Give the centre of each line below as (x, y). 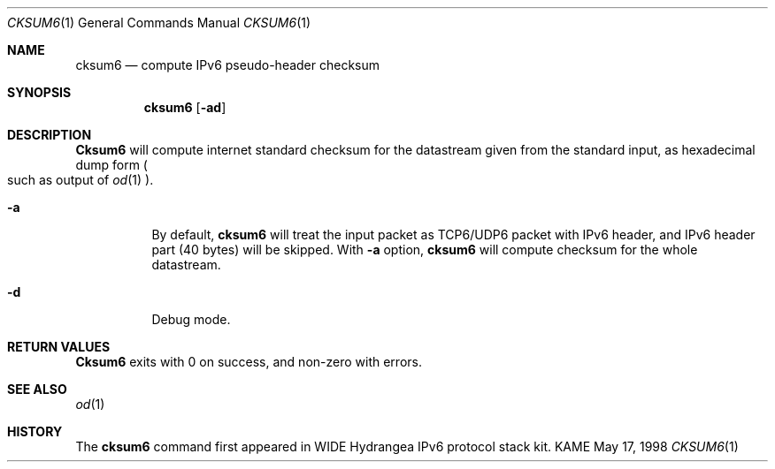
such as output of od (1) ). (81, 180)
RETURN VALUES (59, 347)
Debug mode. (191, 319)
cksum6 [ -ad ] (185, 107)
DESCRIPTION (50, 135)
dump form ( (111, 165)
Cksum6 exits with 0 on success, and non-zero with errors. (249, 362)
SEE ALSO (37, 389)
